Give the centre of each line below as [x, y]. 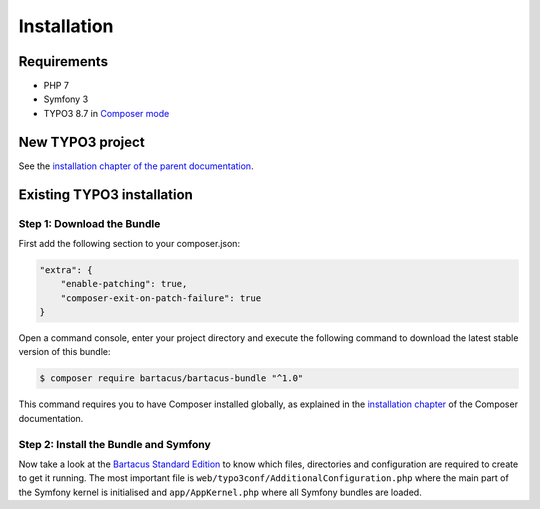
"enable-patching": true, [124, 284]
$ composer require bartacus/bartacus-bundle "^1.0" [171, 378]
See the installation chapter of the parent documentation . [136, 166]
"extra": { [66, 269]
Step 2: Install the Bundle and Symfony [115, 444]
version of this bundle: [64, 352]
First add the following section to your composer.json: [129, 243]
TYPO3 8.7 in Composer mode [106, 113]
